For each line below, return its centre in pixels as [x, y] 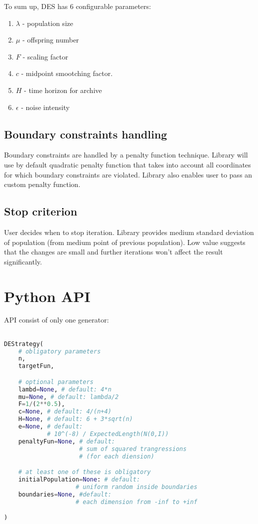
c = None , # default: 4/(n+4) [65, 412]
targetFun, [36, 366]
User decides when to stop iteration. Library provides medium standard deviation [129, 232]
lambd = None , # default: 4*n [65, 389]
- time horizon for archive [63, 90]
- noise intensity [45, 107]
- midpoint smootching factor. [67, 73]
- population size [48, 23]
